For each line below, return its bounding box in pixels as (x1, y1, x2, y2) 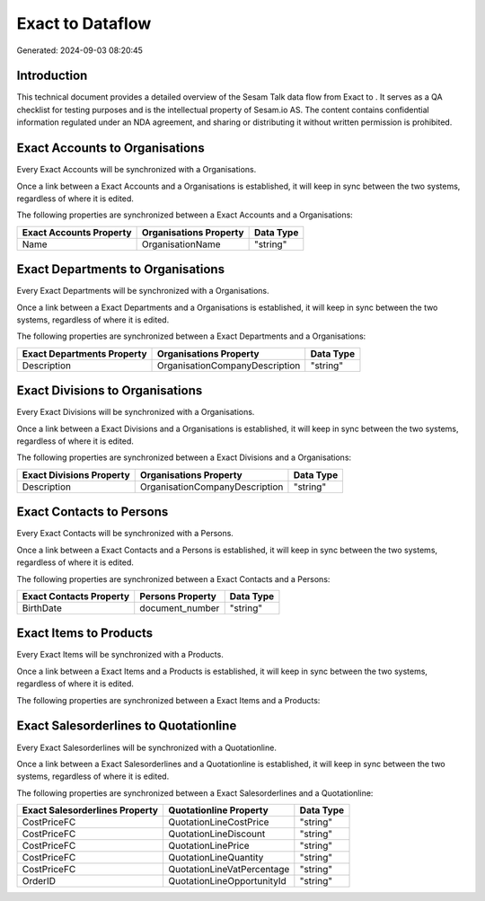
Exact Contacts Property (22, 589, 130, 602)
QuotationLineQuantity (167, 852, 264, 864)
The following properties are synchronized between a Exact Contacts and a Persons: (16, 573, 331, 584)
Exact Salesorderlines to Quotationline (16, 719, 237, 734)
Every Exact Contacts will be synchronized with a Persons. (16, 528, 234, 539)
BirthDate (22, 602, 62, 614)
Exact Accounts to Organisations (16, 140, 206, 156)
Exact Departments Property (22, 347, 147, 359)
